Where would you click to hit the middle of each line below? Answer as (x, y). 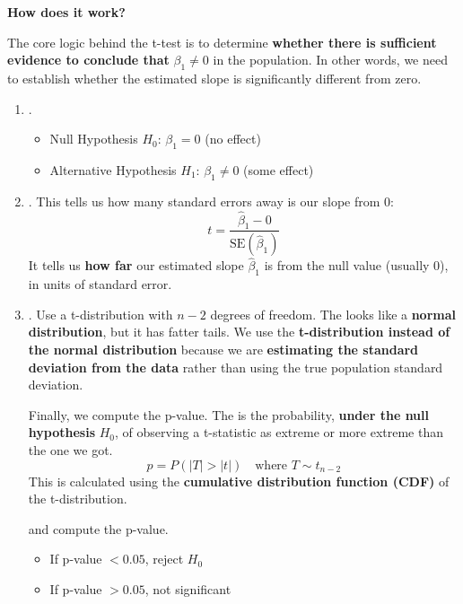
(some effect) (279, 169)
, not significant (188, 588)
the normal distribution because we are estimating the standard (223, 350)
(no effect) (233, 139)
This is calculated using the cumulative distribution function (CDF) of (239, 481)
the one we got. (70, 450)
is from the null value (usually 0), (356, 265)
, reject (164, 559)
